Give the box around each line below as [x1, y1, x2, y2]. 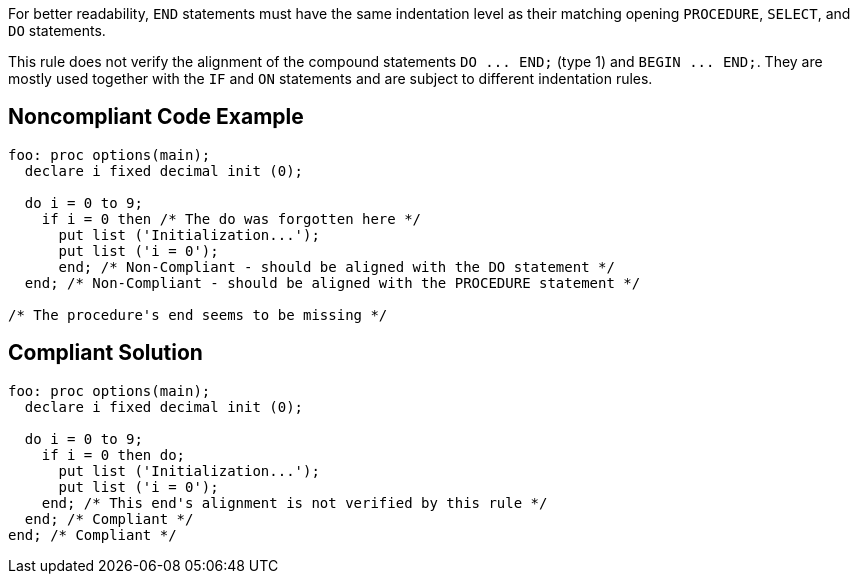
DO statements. [8, 22, 106, 39]
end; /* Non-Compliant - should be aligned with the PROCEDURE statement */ [24, 274, 641, 291]
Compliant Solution [8, 340, 203, 366]
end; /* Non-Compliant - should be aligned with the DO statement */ [58, 258, 615, 275]
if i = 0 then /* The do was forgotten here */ [41, 210, 422, 227]
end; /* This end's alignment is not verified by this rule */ [41, 494, 548, 511]
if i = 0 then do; [41, 446, 186, 463]
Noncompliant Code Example [8, 104, 304, 130]
